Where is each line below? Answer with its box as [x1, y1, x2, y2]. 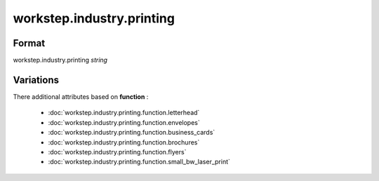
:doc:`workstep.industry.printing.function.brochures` [48, 138, 200, 147]
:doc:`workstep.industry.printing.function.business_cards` [48, 128, 215, 137]
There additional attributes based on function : [13, 92, 149, 101]
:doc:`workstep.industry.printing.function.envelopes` [48, 118, 200, 126]
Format [13, 37, 46, 49]
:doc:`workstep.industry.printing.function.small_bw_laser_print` [48, 158, 231, 166]
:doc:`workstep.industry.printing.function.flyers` [48, 147, 187, 156]
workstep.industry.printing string [13, 56, 108, 65]
